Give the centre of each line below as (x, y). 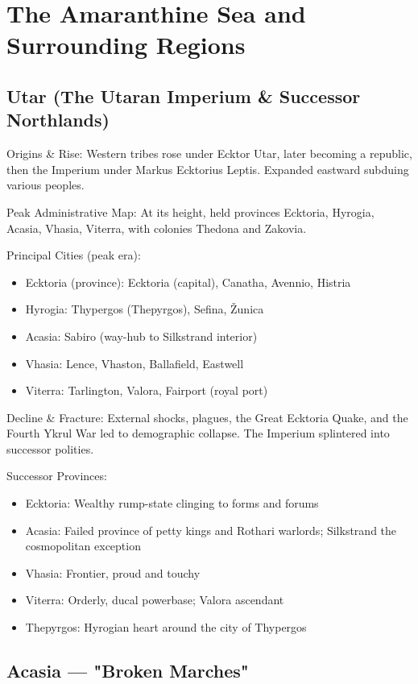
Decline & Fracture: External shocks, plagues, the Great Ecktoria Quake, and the (207, 417)
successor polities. (50, 448)
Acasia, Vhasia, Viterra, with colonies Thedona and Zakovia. (157, 228)
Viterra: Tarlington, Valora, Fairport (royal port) (147, 390)
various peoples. (46, 185)
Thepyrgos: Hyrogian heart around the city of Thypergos (166, 627)
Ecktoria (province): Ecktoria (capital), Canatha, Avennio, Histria (188, 282)
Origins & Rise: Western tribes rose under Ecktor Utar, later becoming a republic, (209, 153)
